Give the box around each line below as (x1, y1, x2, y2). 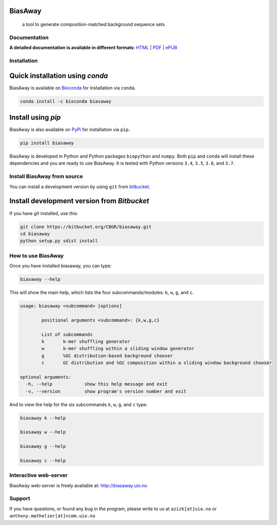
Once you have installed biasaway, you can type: (9, 263, 112, 269)
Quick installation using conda (9, 71, 108, 80)
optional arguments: (20, 374, 71, 380)
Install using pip (9, 113, 61, 122)
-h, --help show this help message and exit (25, 381, 168, 387)
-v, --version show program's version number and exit (25, 388, 187, 394)
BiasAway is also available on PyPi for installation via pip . (9, 127, 130, 133)
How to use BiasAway (9, 252, 64, 259)
